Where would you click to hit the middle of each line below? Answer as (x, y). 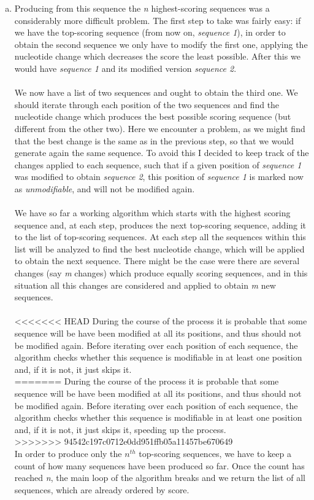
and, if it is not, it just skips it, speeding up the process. (120, 429)
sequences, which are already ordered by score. (102, 489)
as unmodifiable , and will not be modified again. (105, 188)
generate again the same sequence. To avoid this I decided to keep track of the (162, 153)
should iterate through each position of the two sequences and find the (147, 104)
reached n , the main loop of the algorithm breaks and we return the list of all (160, 478)
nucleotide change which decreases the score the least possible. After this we (157, 56)
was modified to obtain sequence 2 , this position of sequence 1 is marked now (159, 177)
